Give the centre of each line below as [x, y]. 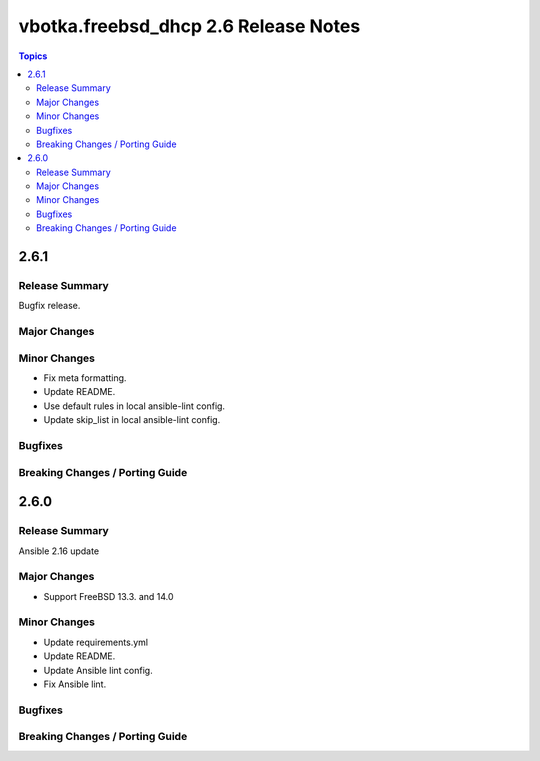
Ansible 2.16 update [59, 551]
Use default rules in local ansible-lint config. [134, 406]
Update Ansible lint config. [98, 670]
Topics [33, 56]
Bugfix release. [49, 306]
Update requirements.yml [96, 642]
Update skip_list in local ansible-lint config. [132, 420]
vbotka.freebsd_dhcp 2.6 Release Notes [189, 26]
